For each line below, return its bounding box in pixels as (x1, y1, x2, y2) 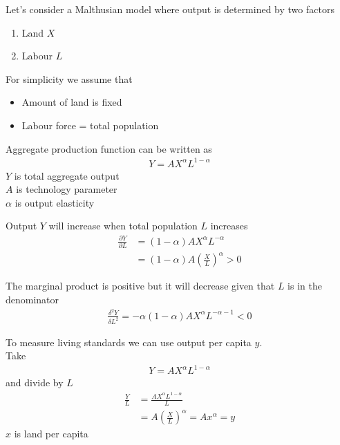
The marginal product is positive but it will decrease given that (6, 278, 275, 293)
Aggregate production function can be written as (6, 141, 212, 155)
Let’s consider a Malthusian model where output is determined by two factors (6, 2, 334, 16)
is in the (287, 278, 322, 293)
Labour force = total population (21, 117, 159, 132)
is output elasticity (15, 195, 95, 209)
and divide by (6, 375, 64, 390)
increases (210, 218, 248, 233)
